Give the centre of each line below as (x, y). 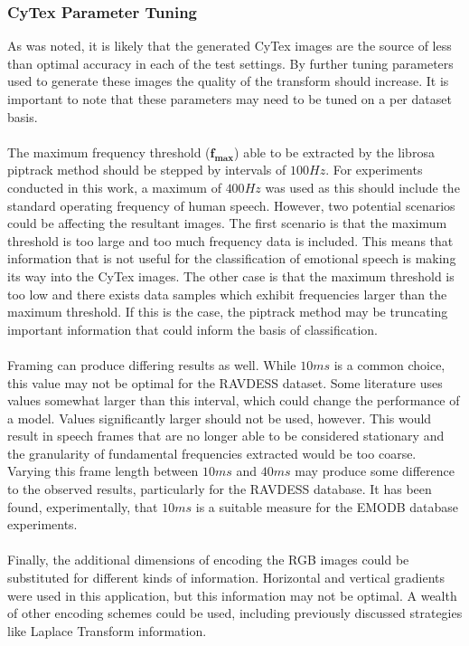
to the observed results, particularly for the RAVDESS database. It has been (220, 489)
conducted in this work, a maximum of (114, 187)
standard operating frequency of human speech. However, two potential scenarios (231, 205)
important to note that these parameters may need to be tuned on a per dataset (230, 99)
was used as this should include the (362, 187)
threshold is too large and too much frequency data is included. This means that (230, 240)
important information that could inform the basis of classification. (192, 329)
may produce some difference (375, 471)
